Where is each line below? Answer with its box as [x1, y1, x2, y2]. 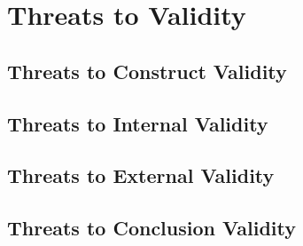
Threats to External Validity [7, 162, 275, 189]
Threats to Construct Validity [7, 57, 287, 84]
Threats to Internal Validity [7, 109, 268, 137]
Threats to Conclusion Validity [7, 214, 296, 242]
